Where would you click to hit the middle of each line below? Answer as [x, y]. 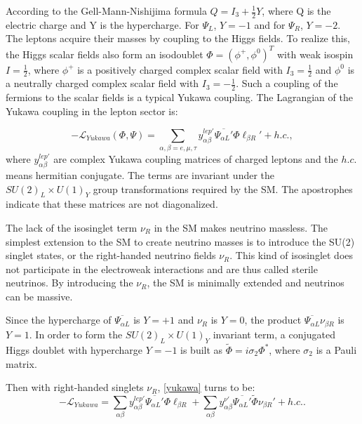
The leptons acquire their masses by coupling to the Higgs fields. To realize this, [178, 38]
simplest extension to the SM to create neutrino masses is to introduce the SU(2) [180, 241]
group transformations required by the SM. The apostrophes [223, 188]
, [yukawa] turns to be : [206, 387]
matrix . [21, 363]
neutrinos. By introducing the [69, 283]
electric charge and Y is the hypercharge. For [102, 24]
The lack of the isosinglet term [72, 227]
